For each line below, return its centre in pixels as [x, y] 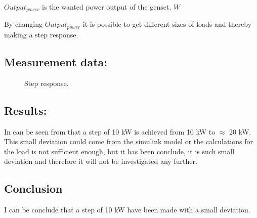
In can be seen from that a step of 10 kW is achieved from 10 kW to [110, 131]
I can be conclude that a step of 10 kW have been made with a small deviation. [127, 210]
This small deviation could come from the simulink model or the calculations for [128, 141]
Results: [26, 110]
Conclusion [33, 188]
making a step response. [41, 34]
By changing [24, 24]
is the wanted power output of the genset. [107, 7]
